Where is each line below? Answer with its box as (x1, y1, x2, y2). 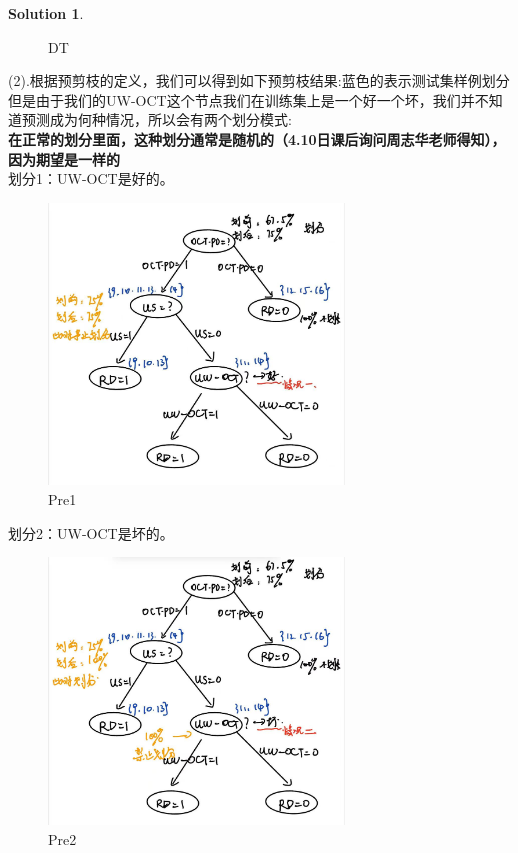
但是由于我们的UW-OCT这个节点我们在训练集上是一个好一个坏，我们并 (8, 89, 475, 110)
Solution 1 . (8, 3, 84, 23)
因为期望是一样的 (8, 148, 120, 169)
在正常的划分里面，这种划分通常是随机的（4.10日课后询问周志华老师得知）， (8, 128, 506, 149)
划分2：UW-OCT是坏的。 (8, 522, 174, 543)
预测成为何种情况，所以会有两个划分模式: (21, 109, 292, 130)
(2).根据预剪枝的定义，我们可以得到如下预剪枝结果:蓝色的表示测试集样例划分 (8, 70, 510, 91)
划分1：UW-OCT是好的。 (8, 168, 174, 189)
